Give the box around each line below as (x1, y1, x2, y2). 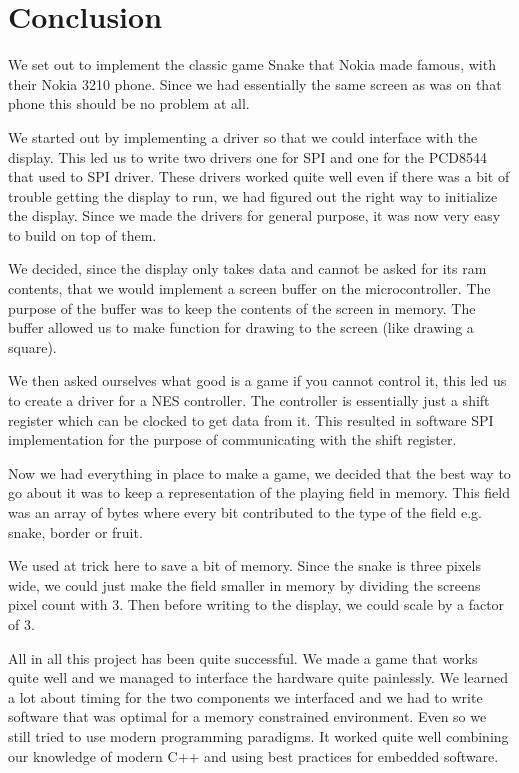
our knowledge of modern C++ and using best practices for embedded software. (8, 745, 499, 766)
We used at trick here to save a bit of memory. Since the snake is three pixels (8, 555, 481, 576)
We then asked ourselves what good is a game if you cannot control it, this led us (8, 370, 507, 391)
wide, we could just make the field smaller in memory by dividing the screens (8, 574, 481, 595)
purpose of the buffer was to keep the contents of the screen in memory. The (8, 297, 476, 318)
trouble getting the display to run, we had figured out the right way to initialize (8, 185, 498, 206)
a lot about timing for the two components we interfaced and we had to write (8, 686, 483, 707)
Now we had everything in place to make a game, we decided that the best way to (8, 462, 511, 483)
